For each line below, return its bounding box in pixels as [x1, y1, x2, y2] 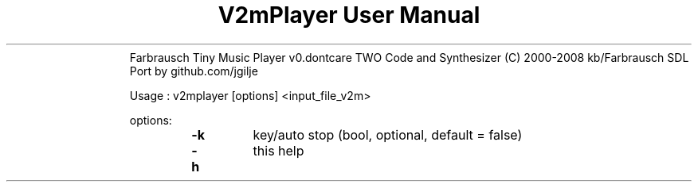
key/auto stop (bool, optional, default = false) [253, 126, 523, 143]
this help [253, 142, 304, 159]
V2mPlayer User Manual [218, 2, 480, 29]
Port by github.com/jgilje [129, 63, 258, 78]
